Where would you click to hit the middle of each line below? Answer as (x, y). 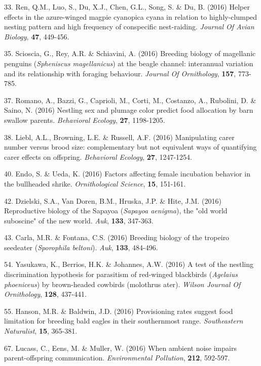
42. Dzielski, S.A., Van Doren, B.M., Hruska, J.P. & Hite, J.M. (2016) (113, 200)
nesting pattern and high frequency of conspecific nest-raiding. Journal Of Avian (129, 27)
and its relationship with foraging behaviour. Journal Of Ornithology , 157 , (120, 73)
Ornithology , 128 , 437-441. (45, 294)
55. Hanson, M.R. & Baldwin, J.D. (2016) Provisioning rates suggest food (119, 311)
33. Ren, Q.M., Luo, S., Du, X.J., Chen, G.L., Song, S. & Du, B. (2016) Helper (127, 7)
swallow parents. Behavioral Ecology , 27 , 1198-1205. (85, 120)
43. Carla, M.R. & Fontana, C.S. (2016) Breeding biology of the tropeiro (117, 237)
